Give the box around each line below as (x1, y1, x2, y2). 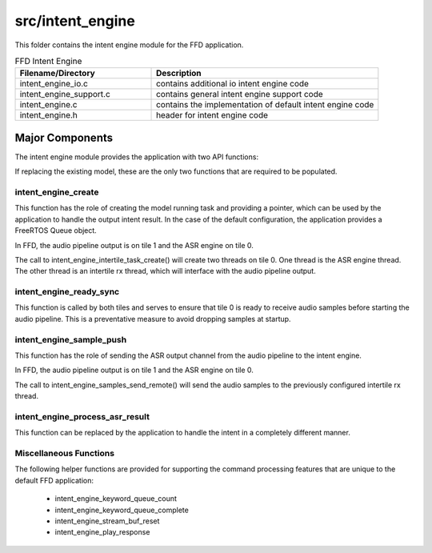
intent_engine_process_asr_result (14, 411, 150, 422)
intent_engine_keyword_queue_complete (54, 505, 190, 515)
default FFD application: (14, 475, 94, 485)
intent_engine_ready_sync (14, 287, 120, 298)
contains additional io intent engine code (156, 78, 310, 90)
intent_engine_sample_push (14, 334, 127, 345)
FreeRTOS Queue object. (14, 226, 98, 235)
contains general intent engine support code (156, 89, 323, 100)
